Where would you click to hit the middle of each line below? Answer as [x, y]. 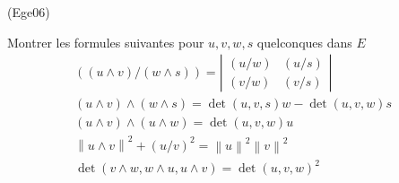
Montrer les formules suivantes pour [106, 42]
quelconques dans [304, 42]
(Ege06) [29, 12]
